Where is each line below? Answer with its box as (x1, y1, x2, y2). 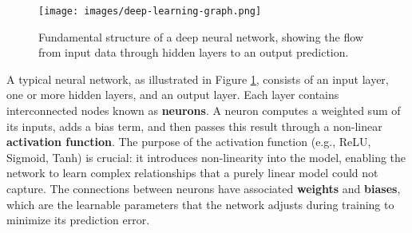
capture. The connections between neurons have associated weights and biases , (6, 180, 401, 196)
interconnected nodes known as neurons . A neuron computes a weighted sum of (6, 102, 401, 119)
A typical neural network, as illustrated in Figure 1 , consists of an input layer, (6, 70, 389, 87)
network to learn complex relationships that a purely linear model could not (6, 164, 378, 181)
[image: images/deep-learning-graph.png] (38, 6, 262, 17)
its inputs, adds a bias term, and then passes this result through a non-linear (6, 117, 382, 134)
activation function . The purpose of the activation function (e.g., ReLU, (6, 133, 371, 150)
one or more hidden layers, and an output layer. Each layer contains (6, 86, 339, 103)
